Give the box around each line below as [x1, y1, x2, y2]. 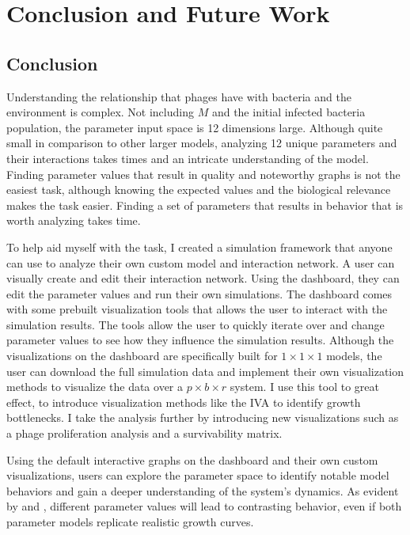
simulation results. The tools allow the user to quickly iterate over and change [6, 316, 385, 332]
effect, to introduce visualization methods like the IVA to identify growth [6, 393, 361, 410]
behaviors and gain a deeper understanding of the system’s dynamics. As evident [6, 482, 399, 499]
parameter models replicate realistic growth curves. [6, 514, 254, 530]
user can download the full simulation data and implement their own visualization [6, 362, 404, 379]
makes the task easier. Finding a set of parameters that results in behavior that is [6, 196, 404, 213]
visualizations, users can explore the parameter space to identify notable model [6, 467, 389, 484]
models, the [326, 347, 382, 364]
